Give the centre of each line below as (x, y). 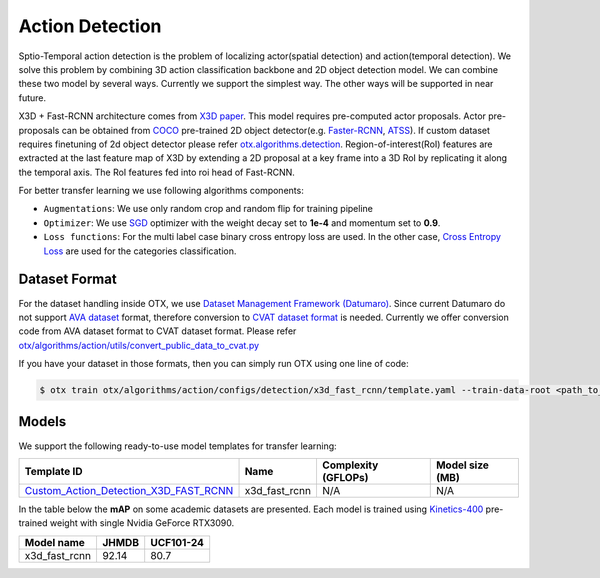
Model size (462, 465)
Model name (54, 542)
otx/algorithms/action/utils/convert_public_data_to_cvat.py (139, 345)
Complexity (350, 465)
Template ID (54, 471)
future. (32, 97)
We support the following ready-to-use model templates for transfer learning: (177, 446)
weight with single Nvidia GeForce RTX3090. (142, 523)
